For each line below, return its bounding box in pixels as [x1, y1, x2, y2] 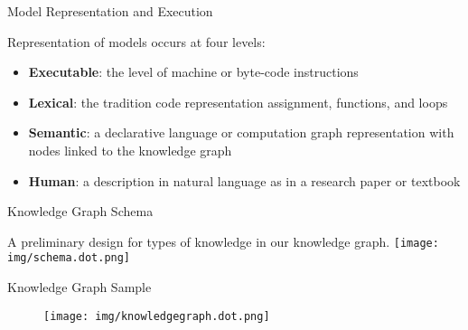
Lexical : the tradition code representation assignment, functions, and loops [28, 92, 448, 111]
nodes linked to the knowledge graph [28, 140, 232, 159]
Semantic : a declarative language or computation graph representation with [28, 123, 454, 142]
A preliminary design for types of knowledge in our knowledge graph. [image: [7, 231, 439, 250]
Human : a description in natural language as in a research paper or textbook [28, 171, 461, 190]
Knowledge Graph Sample [7, 278, 152, 297]
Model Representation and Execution [7, 2, 213, 20]
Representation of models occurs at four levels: [7, 32, 266, 51]
